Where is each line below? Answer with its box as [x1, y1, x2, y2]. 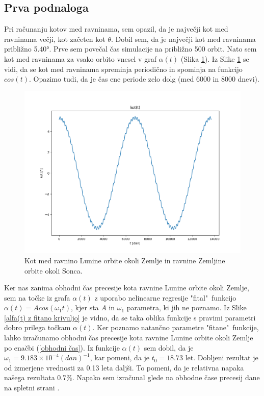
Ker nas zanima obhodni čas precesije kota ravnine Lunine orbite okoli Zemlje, [4, 282, 249, 293]
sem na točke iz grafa [4, 292, 70, 303]
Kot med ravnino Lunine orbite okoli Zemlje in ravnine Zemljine [24, 255, 225, 265]
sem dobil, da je [144, 342, 194, 353]
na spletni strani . [4, 382, 60, 393]
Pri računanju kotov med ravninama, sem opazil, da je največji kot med [4, 23, 228, 34]
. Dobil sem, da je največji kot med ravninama [111, 33, 256, 44]
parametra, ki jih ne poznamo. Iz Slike [126, 302, 247, 313]
